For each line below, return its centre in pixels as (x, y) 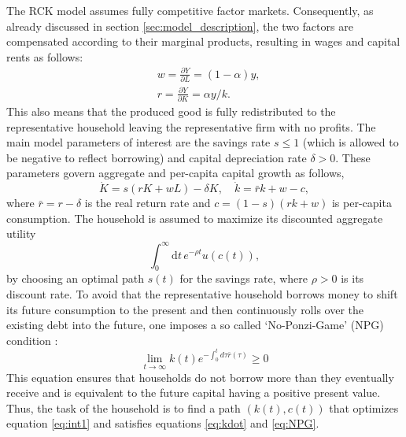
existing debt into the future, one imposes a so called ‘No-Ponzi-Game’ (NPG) (195, 325)
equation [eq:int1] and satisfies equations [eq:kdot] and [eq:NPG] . (163, 423)
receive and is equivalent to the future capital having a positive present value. (194, 393)
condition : (32, 340)
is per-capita (362, 203)
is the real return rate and (148, 203)
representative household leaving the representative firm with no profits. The (191, 126)
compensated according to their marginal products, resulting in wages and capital (203, 41)
